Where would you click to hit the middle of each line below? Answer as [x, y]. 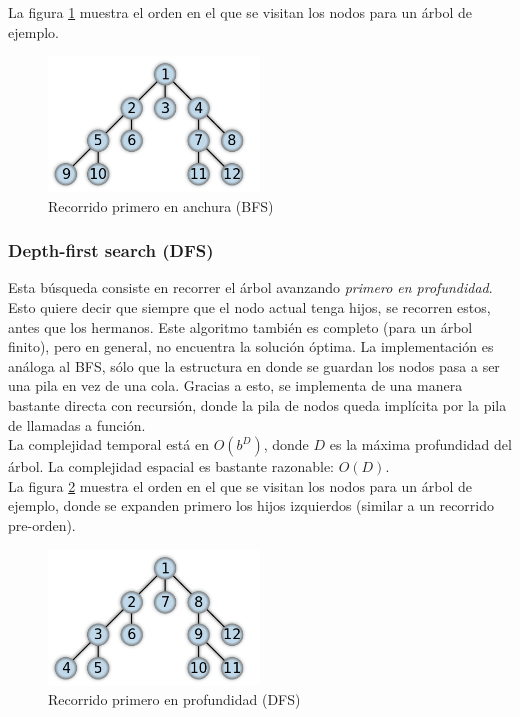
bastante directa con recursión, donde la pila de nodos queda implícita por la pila [257, 405]
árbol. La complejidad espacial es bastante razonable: [171, 466]
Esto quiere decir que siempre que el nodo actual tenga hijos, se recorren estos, [249, 307]
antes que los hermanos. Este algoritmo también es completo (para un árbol [240, 326]
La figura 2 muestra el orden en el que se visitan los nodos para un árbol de [240, 485]
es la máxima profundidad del [420, 444]
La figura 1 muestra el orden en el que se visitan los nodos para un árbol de [240, 12]
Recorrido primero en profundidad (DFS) [174, 699]
